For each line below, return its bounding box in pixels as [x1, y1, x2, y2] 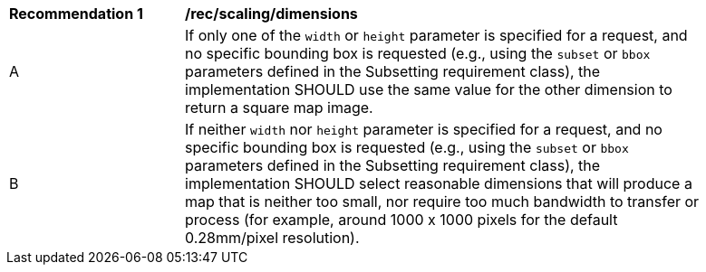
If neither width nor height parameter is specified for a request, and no [185, 120, 662, 138]
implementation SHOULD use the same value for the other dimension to [185, 80, 672, 98]
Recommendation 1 [9, 5, 143, 23]
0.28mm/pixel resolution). [185, 229, 360, 247]
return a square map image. [185, 98, 373, 117]
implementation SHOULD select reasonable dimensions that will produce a [185, 174, 692, 192]
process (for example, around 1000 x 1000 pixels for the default [185, 211, 618, 229]
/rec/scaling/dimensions [185, 5, 358, 23]
